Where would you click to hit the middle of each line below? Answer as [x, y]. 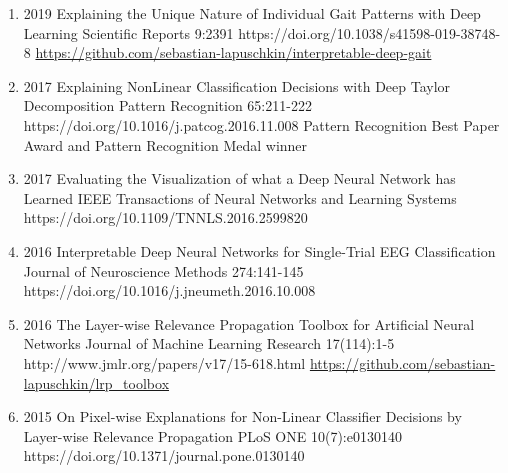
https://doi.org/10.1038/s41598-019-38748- [369, 32]
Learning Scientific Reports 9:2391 [128, 32]
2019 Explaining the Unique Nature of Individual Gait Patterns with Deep [252, 13]
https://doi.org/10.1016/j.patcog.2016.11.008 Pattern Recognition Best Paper [261, 124]
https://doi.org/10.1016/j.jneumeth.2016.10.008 [169, 290]
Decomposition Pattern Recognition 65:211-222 [167, 105]
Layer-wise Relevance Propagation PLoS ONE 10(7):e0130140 [212, 435]
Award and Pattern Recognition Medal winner [165, 144]
